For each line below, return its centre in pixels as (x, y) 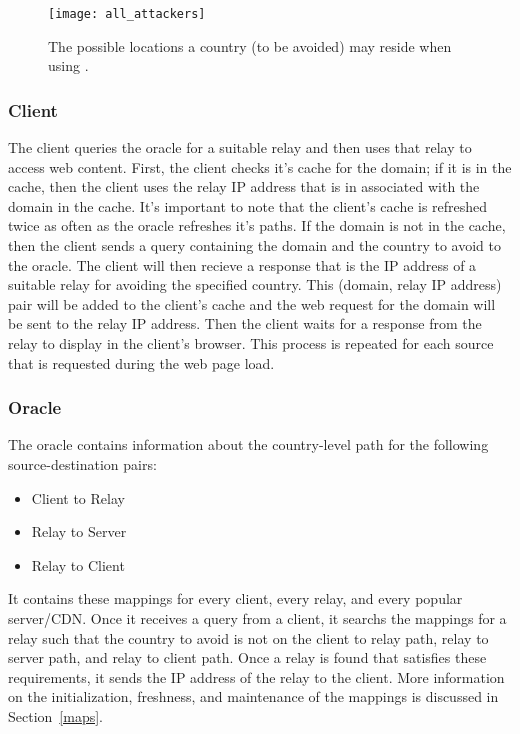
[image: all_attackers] (127, 14)
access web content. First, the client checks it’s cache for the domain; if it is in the (260, 166)
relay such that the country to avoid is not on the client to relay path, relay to (248, 637)
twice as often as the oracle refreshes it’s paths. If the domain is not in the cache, (257, 225)
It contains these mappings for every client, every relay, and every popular (235, 598)
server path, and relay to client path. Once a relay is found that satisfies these (247, 657)
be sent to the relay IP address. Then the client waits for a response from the (245, 323)
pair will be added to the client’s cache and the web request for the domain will (252, 303)
